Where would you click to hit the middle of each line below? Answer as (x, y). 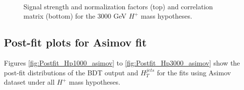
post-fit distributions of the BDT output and (71, 72)
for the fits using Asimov (194, 72)
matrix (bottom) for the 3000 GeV (75, 16)
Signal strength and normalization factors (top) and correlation (118, 6)
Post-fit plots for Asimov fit (75, 42)
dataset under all (29, 82)
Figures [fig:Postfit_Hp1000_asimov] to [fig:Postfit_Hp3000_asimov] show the (122, 62)
